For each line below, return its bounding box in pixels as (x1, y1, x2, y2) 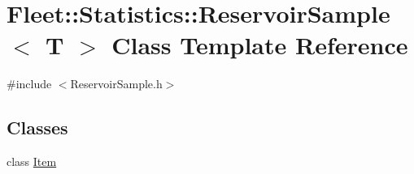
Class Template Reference (111, 28, 408, 62)
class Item (7, 153, 57, 170)
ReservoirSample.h (70, 75, 163, 92)
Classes (7, 115, 68, 140)
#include (7, 75, 52, 92)
